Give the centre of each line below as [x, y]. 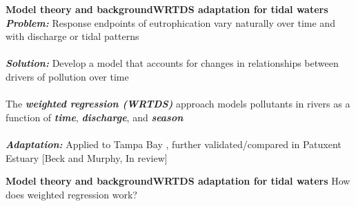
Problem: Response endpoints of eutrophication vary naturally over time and [170, 22]
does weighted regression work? [71, 194]
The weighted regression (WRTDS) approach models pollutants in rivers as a [178, 104]
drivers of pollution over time [67, 76]
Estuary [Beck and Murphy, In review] [87, 157]
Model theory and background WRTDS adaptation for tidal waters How [178, 181]
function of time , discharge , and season [95, 117]
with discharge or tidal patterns [72, 36]
